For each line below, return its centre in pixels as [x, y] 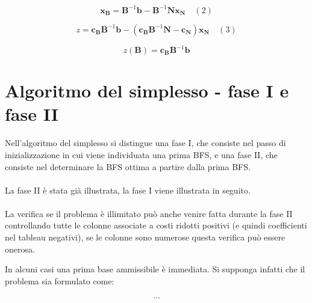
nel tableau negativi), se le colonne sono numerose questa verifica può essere [145, 237]
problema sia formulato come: [60, 280]
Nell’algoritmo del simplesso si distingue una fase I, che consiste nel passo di [145, 143]
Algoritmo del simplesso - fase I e [147, 90]
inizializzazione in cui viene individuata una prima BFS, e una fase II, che [141, 154]
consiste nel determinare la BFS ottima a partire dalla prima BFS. [128, 166]
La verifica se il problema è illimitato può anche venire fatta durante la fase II [149, 213]
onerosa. [20, 249]
